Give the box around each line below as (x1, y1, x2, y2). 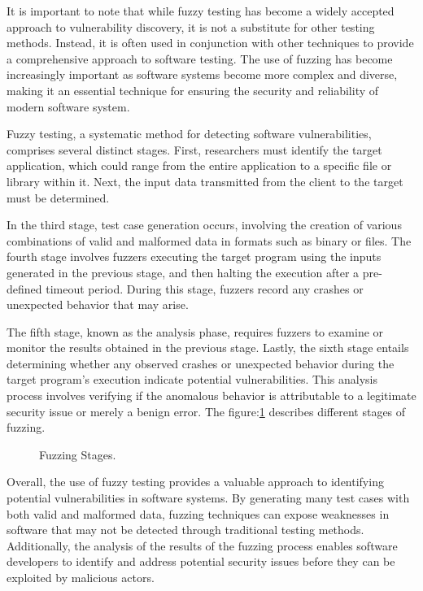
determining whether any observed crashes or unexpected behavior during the (7, 354, 395, 372)
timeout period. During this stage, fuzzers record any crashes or (46, 280, 364, 297)
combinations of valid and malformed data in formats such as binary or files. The (7, 232, 412, 249)
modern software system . (7, 98, 130, 115)
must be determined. (7, 189, 110, 206)
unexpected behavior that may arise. (7, 296, 189, 313)
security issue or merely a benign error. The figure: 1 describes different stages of (7, 402, 406, 419)
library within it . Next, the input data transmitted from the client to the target (7, 172, 403, 189)
